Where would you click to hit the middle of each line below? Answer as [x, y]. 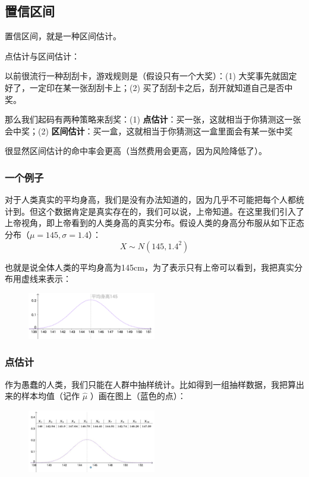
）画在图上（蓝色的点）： [138, 396]
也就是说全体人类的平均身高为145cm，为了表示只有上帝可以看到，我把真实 [149, 267]
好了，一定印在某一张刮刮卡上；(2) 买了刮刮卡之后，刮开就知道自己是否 [145, 87]
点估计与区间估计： [42, 56]
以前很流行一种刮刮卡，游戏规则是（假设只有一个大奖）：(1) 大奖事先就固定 [151, 76]
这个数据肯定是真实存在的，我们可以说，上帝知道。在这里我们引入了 [171, 211]
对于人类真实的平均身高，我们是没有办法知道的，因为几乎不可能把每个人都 [150, 200]
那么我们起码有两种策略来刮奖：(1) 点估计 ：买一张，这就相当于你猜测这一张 [153, 119]
